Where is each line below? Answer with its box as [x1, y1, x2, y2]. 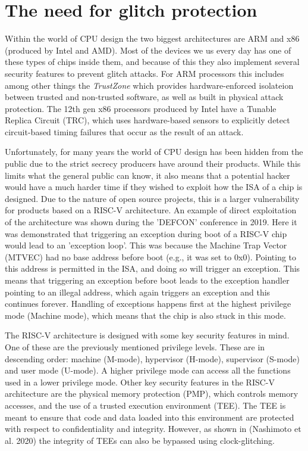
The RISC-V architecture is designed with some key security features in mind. [5, 329, 290, 341]
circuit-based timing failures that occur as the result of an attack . [5, 125, 244, 138]
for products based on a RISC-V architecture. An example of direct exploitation [5, 204, 297, 216]
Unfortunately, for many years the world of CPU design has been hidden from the [5, 145, 303, 158]
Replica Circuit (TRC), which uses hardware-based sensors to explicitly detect [5, 114, 290, 126]
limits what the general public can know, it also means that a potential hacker [5, 169, 290, 181]
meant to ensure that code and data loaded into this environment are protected [5, 410, 294, 423]
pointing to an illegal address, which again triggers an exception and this [5, 285, 271, 298]
